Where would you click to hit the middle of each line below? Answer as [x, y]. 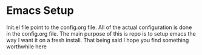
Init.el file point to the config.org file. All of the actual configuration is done [99, 27]
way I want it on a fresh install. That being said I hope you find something [98, 40]
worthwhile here [27, 47]
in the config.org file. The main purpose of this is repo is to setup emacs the [101, 33]
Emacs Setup [40, 11]
